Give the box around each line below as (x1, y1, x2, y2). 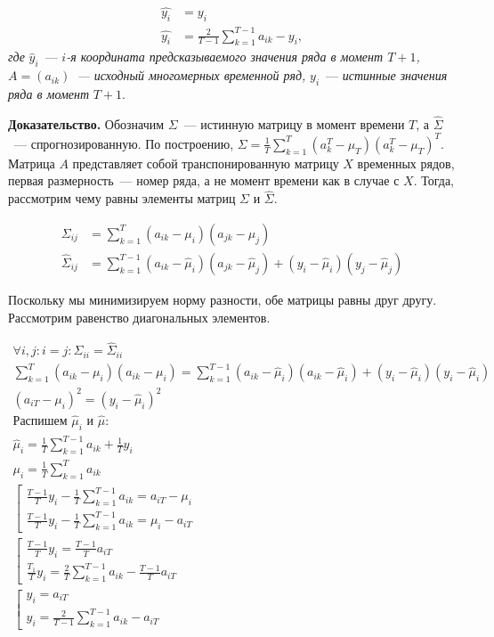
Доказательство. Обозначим (8, 114, 165, 133)
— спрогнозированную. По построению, (13, 134, 234, 152)
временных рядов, (357, 153, 455, 172)
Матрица (8, 153, 55, 172)
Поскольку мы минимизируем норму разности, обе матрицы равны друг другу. (8, 290, 437, 308)
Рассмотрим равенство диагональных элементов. (8, 307, 271, 326)
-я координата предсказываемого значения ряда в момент (66, 47, 384, 66)
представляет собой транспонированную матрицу (72, 153, 339, 172)
